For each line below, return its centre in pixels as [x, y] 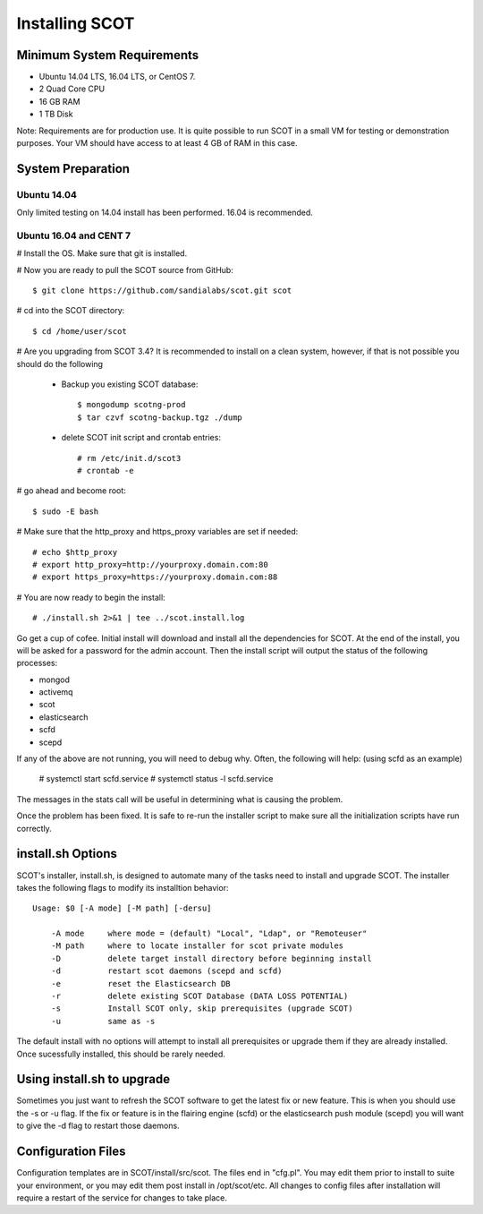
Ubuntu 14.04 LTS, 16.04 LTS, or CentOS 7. [117, 77]
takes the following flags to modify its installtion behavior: [123, 887]
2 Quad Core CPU [72, 89]
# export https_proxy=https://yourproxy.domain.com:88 [155, 577]
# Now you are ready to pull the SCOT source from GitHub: [125, 269]
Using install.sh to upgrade [93, 1079]
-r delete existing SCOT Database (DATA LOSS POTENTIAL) [199, 996]
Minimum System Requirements [108, 55]
